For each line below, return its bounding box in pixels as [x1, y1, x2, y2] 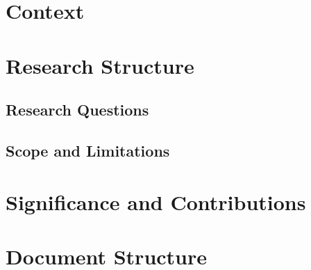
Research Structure [6, 51, 194, 79]
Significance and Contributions [6, 187, 306, 216]
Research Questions [6, 99, 149, 120]
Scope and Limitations [6, 139, 170, 161]
